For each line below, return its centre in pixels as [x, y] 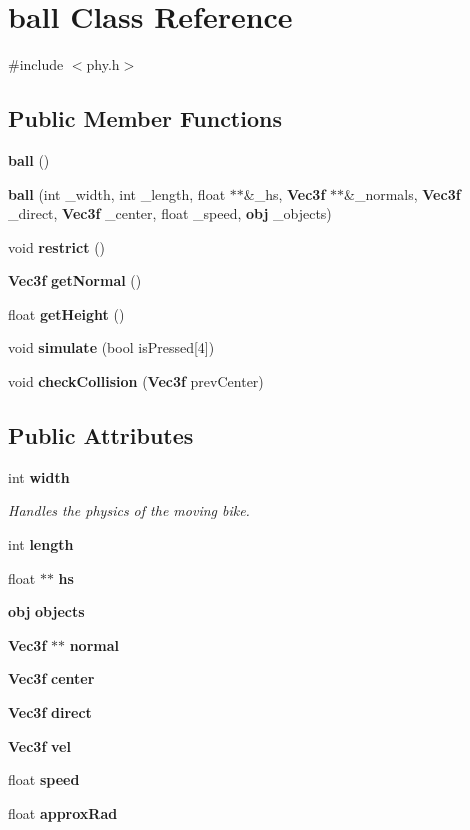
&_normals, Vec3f [402, 193]
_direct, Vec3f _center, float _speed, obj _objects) [170, 213]
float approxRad [63, 812]
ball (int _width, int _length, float [117, 193]
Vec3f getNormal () [75, 280]
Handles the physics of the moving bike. [129, 510]
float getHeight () [66, 313]
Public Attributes [101, 435]
